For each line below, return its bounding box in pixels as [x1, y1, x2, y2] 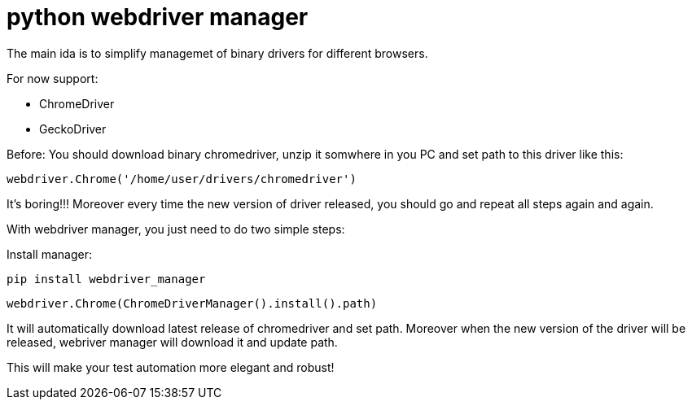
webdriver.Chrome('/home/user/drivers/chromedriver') [7, 172, 357, 186]
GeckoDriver [39, 121, 107, 136]
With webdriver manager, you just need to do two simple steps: [7, 221, 345, 236]
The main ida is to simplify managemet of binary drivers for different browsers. [7, 46, 428, 60]
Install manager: [7, 247, 92, 261]
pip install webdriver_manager [7, 272, 206, 286]
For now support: [7, 71, 99, 85]
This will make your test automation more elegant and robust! [7, 360, 335, 374]
